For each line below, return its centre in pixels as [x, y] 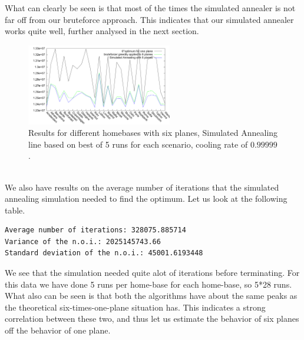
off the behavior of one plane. [58, 330]
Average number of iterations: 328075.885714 [95, 230]
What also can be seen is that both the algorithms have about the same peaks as [151, 296]
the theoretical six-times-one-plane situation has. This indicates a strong [135, 307]
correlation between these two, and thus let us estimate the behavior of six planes [152, 319]
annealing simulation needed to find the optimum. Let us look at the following [146, 199]
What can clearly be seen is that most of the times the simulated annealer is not [150, 8]
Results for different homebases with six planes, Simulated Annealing [153, 133]
